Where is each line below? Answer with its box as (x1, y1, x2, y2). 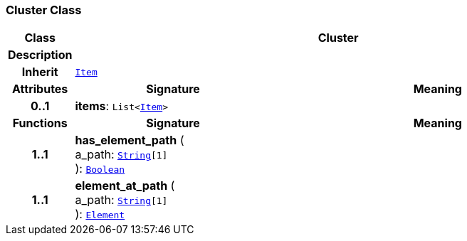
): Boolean (75, 161, 125, 176)
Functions (12, 116, 68, 131)
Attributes (12, 82, 68, 97)
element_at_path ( (75, 178, 175, 193)
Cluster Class (6, 3, 82, 17)
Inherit (21, 65, 58, 80)
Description (8, 48, 73, 63)
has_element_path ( (75, 133, 184, 148)
